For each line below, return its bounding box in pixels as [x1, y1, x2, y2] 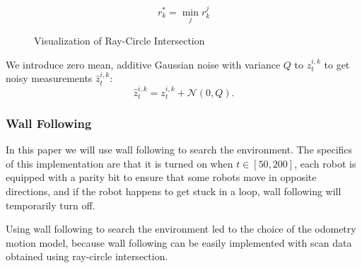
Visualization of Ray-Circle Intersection [34, 33, 205, 48]
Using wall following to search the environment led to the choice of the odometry [6, 221, 356, 236]
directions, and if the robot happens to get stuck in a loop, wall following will [6, 184, 341, 199]
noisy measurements [6, 71, 93, 86]
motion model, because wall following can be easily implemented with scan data [6, 235, 352, 250]
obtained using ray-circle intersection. [6, 249, 168, 264]
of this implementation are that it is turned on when [6, 156, 233, 170]
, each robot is [294, 156, 356, 170]
